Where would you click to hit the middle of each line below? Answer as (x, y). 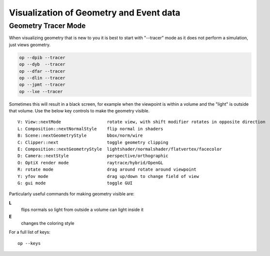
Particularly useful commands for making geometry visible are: (72, 194)
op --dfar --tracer (42, 71)
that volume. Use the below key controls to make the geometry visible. (79, 111)
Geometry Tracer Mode (47, 26)
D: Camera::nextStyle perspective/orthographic (93, 156)
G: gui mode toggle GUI (75, 183)
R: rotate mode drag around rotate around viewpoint (107, 169)
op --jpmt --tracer (42, 85)
